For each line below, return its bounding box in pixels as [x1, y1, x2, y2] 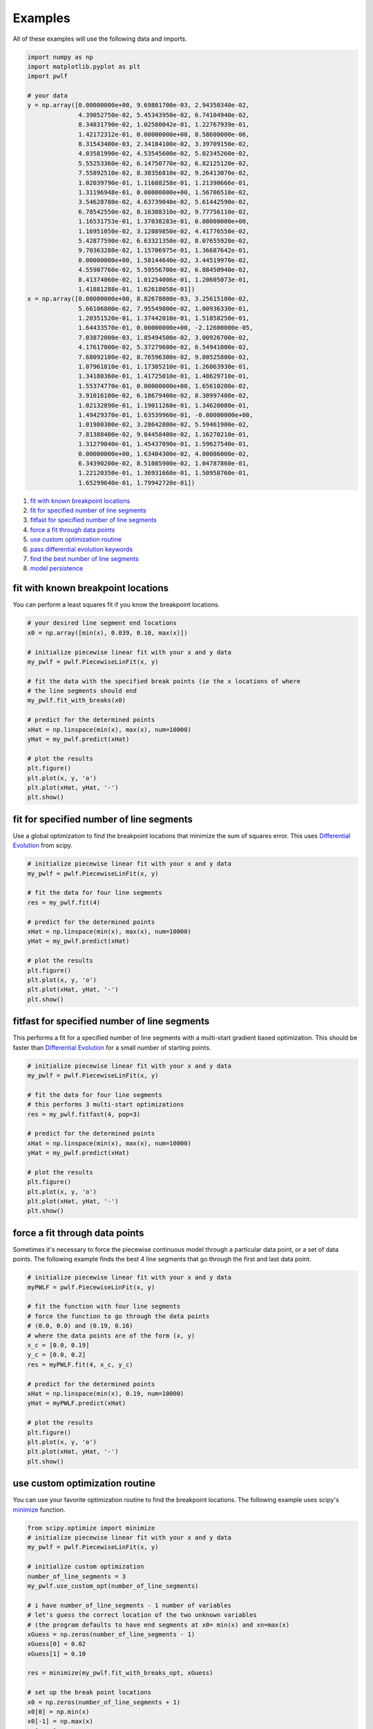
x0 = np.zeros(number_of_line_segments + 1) [27, 1698, 181, 1706]
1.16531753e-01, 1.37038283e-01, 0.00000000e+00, [78, 218, 250, 225]
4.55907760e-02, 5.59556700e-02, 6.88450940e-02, [78, 266, 250, 274]
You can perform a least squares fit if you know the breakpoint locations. [12, 600, 220, 609]
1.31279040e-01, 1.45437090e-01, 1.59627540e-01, [78, 440, 250, 448]
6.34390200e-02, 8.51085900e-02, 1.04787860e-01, [78, 459, 250, 467]
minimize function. [12, 1505, 66, 1514]
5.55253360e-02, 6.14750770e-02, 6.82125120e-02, [78, 159, 250, 167]
